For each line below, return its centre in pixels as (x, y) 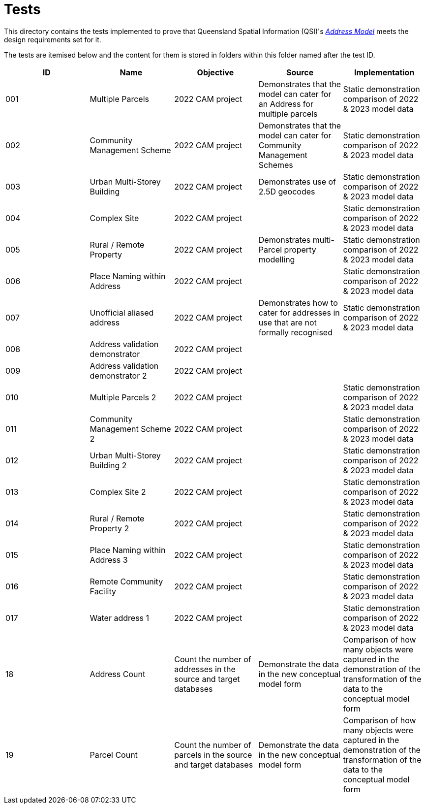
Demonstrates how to (298, 303)
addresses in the (205, 669)
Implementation (384, 72)
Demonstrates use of (297, 181)
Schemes (276, 165)
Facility (103, 591)
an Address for (286, 104)
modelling (277, 259)
